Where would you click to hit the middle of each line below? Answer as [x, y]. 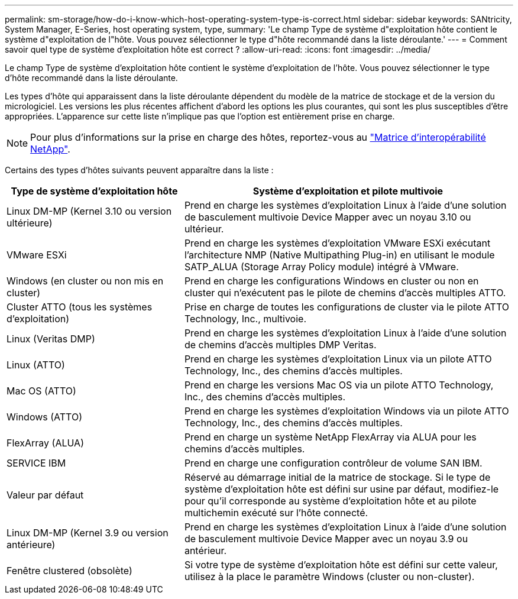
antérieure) [31, 545]
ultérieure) [30, 223]
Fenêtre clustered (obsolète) [69, 571]
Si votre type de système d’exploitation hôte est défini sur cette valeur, [341, 565]
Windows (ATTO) [44, 417]
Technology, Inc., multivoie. [245, 319]
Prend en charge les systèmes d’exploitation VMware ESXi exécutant [337, 243]
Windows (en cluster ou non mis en [85, 281]
